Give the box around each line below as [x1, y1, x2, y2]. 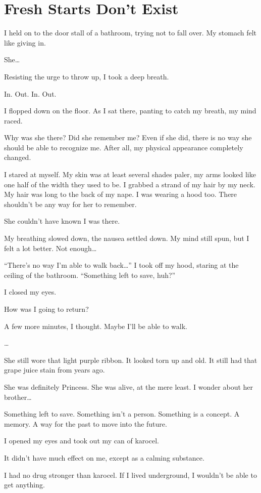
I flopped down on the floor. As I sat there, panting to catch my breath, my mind [4, 105, 256, 116]
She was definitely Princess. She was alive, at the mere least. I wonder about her [4, 381, 253, 392]
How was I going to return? [4, 304, 89, 314]
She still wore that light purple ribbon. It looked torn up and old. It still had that [4, 354, 257, 365]
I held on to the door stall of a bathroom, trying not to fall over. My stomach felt [4, 27, 257, 38]
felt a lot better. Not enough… [4, 242, 97, 253]
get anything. [4, 479, 45, 490]
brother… [4, 391, 32, 402]
